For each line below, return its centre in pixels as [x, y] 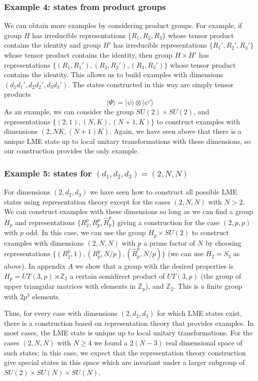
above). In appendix [35, 266]
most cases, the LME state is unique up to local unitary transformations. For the [128, 333]
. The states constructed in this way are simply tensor [151, 84]
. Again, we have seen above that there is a [175, 131]
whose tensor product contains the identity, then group [88, 55]
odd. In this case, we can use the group [86, 232]
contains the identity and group [53, 45]
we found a [111, 343]
